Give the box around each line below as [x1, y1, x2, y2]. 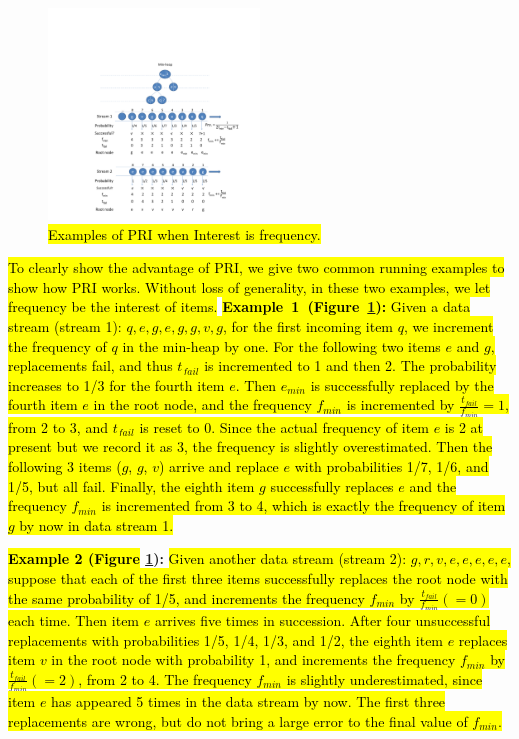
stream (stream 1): [8, 315, 122, 336]
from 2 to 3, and [8, 416, 108, 437]
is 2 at [444, 416, 484, 437]
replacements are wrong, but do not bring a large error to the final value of [8, 710, 468, 731]
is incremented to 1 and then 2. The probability [204, 355, 497, 376]
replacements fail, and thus [8, 355, 173, 376]
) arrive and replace [158, 456, 279, 476]
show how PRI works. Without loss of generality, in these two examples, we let [8, 276, 491, 297]
